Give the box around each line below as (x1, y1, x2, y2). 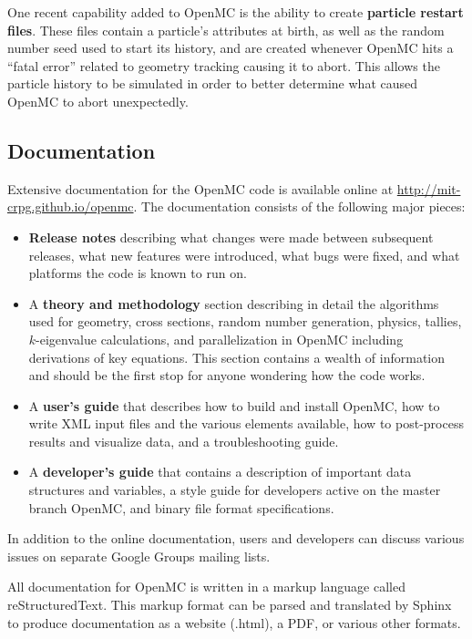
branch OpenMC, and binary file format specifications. (28, 498, 334, 517)
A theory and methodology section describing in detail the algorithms (28, 294, 439, 313)
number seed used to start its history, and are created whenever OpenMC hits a (7, 38, 454, 57)
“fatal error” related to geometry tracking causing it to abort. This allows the (7, 56, 440, 75)
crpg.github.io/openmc (7, 197, 134, 216)
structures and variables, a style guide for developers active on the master (28, 480, 441, 500)
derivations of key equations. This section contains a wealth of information (28, 347, 446, 366)
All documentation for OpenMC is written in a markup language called (7, 577, 405, 596)
